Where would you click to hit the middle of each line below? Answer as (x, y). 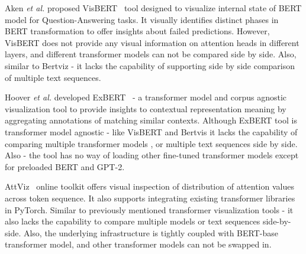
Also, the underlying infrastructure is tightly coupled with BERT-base (151, 232)
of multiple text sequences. (53, 77)
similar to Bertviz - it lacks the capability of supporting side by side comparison (150, 65)
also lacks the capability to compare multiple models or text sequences (133, 221)
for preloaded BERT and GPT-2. (65, 166)
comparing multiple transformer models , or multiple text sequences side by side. (151, 143)
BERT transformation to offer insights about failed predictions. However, (137, 31)
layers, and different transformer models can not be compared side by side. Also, (151, 54)
